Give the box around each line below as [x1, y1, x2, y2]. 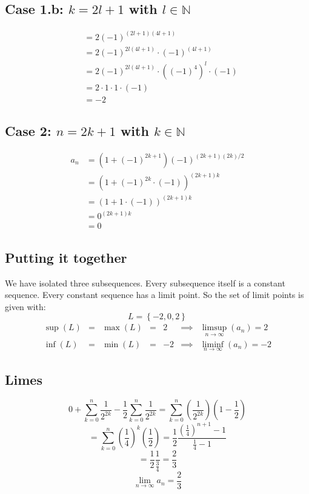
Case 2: [5, 121, 51, 140]
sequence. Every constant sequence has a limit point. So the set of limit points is [5, 288, 304, 301]
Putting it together [5, 248, 127, 266]
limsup [202, 323, 227, 333]
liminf [202, 340, 224, 349]
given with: [5, 300, 46, 313]
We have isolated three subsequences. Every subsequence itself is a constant [5, 276, 285, 289]
